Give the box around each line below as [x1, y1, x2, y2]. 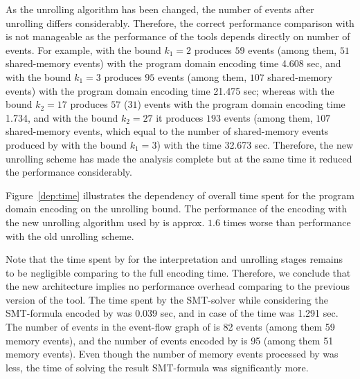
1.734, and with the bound [6, 110, 118, 124]
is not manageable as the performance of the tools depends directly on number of [6, 29, 350, 44]
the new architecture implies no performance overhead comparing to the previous [6, 279, 350, 293]
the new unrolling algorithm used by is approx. [6, 214, 205, 229]
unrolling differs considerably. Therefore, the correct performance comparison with [6, 15, 354, 30]
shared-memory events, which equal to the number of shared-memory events [6, 124, 329, 138]
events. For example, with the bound [6, 42, 161, 57]
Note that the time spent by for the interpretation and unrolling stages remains [6, 252, 343, 266]
